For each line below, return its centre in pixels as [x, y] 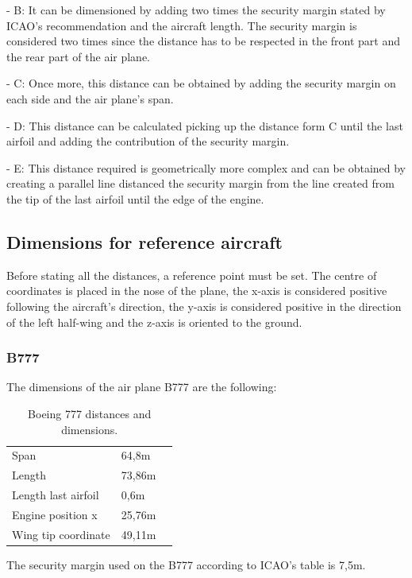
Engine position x [55, 514]
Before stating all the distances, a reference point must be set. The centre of [192, 275]
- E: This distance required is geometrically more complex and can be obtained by [206, 167]
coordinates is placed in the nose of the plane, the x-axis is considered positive [197, 291]
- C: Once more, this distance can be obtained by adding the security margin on [201, 83]
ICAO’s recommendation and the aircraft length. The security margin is [182, 25]
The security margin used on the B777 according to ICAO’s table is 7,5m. [186, 564]
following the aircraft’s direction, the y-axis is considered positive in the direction [204, 306]
